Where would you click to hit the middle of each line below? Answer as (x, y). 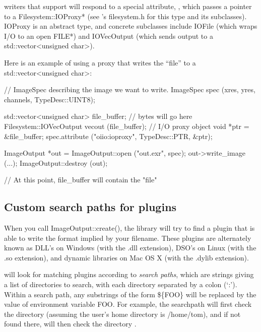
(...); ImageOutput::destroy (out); (56, 162)
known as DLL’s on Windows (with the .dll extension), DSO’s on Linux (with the (130, 248)
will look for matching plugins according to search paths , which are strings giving (129, 274)
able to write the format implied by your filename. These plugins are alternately (128, 238)
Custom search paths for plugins (90, 207)
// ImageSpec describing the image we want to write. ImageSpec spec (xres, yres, (130, 89)
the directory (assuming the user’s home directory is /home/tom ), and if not (122, 314)
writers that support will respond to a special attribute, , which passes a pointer (128, 6)
